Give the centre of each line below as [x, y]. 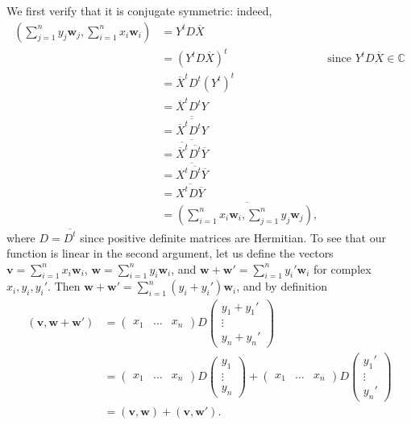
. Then [64, 286]
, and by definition [282, 286]
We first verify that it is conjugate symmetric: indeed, [139, 10]
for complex [342, 268]
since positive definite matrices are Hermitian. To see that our [233, 237]
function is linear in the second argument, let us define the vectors [170, 253]
